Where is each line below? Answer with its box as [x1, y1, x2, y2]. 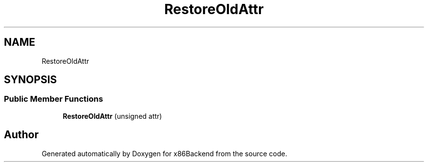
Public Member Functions [4, 94, 103, 104]
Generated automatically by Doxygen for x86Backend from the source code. [42, 149, 287, 158]
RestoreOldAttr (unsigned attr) [63, 111, 162, 120]
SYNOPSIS [4, 74, 57, 86]
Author [4, 129, 39, 141]
